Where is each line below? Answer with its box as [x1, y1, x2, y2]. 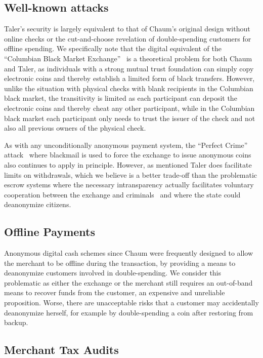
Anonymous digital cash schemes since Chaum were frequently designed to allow [4, 248, 253, 258]
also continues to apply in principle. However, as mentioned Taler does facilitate [4, 159, 252, 170]
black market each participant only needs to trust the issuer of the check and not [4, 112, 255, 123]
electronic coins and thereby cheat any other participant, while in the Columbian [4, 102, 255, 113]
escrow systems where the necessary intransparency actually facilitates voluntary [4, 179, 254, 190]
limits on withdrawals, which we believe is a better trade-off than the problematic [4, 169, 257, 180]
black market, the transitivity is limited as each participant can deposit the [4, 93, 237, 103]
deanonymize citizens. [4, 199, 71, 210]
